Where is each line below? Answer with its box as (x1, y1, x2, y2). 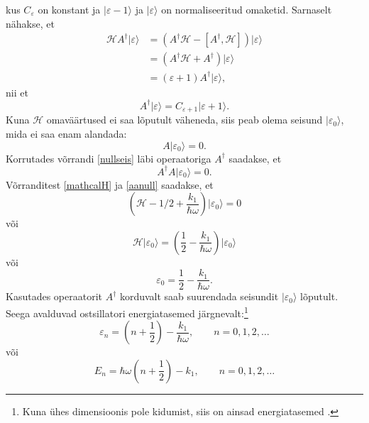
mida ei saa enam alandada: (6, 126, 127, 141)
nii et (6, 84, 28, 99)
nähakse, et (6, 16, 55, 31)
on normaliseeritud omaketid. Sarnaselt (161, 2, 332, 16)
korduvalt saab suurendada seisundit (119, 289, 279, 304)
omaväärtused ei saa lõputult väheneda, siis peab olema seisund (46, 112, 323, 127)
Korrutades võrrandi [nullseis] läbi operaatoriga (6, 150, 211, 165)
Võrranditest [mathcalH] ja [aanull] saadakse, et (6, 177, 214, 192)
